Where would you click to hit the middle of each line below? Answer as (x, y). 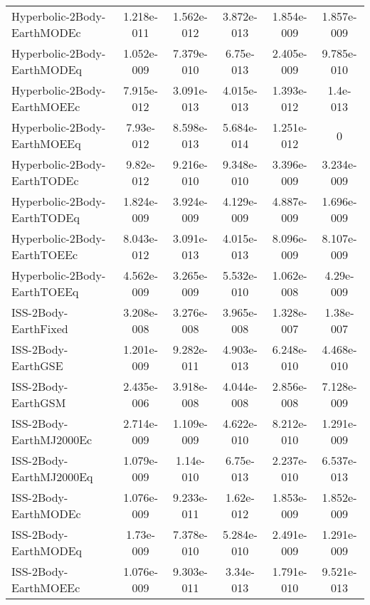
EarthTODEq (46, 217)
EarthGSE (37, 365)
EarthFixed (40, 328)
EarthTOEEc (45, 254)
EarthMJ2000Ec (52, 440)
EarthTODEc (45, 180)
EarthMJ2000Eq (52, 477)
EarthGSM (39, 403)
